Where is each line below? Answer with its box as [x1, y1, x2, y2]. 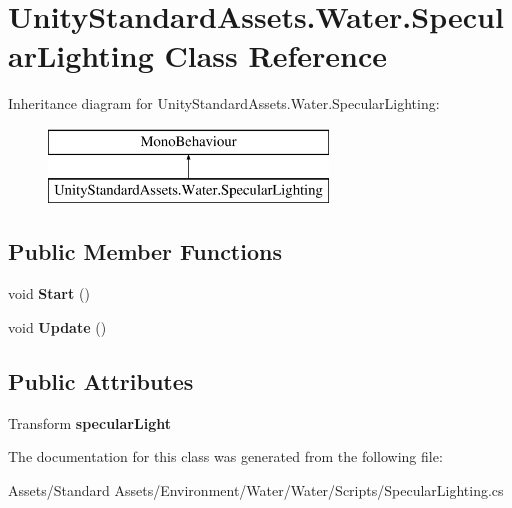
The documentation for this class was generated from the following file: [8, 446, 443, 467]
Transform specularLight [8, 412, 171, 433]
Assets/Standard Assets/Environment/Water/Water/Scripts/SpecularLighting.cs [8, 479, 504, 500]
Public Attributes [8, 365, 194, 396]
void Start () [8, 283, 90, 304]
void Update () [8, 316, 107, 337]
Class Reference [164, 35, 387, 76]
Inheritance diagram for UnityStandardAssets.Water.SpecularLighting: [8, 93, 440, 114]
